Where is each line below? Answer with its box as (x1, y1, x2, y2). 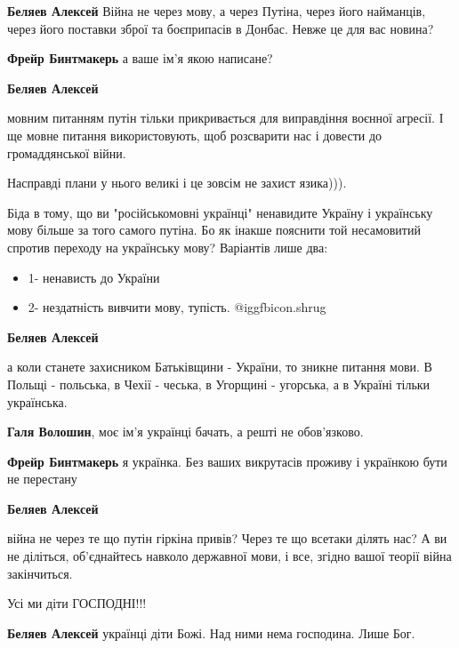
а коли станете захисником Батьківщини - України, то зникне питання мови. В (7, 357, 432, 376)
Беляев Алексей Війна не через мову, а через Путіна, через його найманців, (7, 2, 426, 20)
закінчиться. (7, 564, 73, 582)
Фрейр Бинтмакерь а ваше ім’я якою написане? (7, 49, 273, 68)
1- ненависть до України (28, 268, 160, 286)
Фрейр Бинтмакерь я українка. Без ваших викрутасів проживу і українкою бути (7, 452, 447, 470)
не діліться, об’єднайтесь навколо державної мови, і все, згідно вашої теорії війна (7, 547, 452, 565)
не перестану (7, 469, 77, 488)
